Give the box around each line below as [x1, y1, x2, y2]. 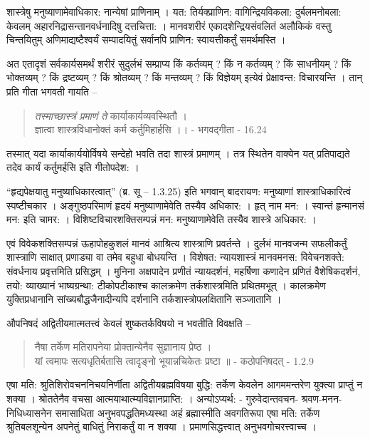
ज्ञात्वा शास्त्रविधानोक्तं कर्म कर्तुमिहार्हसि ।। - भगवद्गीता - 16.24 [34, 122, 267, 137]
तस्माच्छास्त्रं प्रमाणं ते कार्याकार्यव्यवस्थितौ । [34, 108, 187, 123]
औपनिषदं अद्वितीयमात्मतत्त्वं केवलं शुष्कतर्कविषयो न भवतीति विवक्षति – [6, 315, 251, 330]
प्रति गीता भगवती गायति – [6, 83, 97, 98]
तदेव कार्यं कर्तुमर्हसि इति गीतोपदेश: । [6, 160, 139, 175]
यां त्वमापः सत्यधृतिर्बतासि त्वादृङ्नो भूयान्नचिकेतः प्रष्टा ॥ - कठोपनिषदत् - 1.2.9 [34, 353, 314, 368]
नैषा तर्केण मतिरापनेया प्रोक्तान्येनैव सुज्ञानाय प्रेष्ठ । [34, 339, 212, 354]
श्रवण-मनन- [301, 391, 342, 406]
